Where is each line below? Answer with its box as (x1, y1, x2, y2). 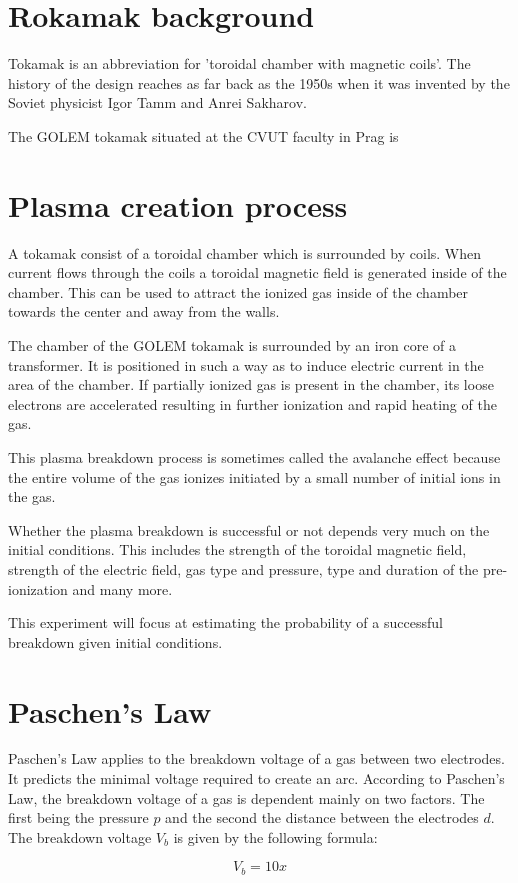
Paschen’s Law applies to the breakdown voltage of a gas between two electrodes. (8, 748, 505, 769)
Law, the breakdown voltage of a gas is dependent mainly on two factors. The (8, 787, 485, 808)
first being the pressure (8, 807, 149, 828)
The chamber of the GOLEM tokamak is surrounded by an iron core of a (8, 335, 457, 355)
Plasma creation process (8, 184, 348, 225)
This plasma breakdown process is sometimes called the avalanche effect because (8, 446, 501, 467)
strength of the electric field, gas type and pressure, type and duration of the (8, 558, 479, 579)
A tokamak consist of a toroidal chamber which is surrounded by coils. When (8, 242, 482, 263)
